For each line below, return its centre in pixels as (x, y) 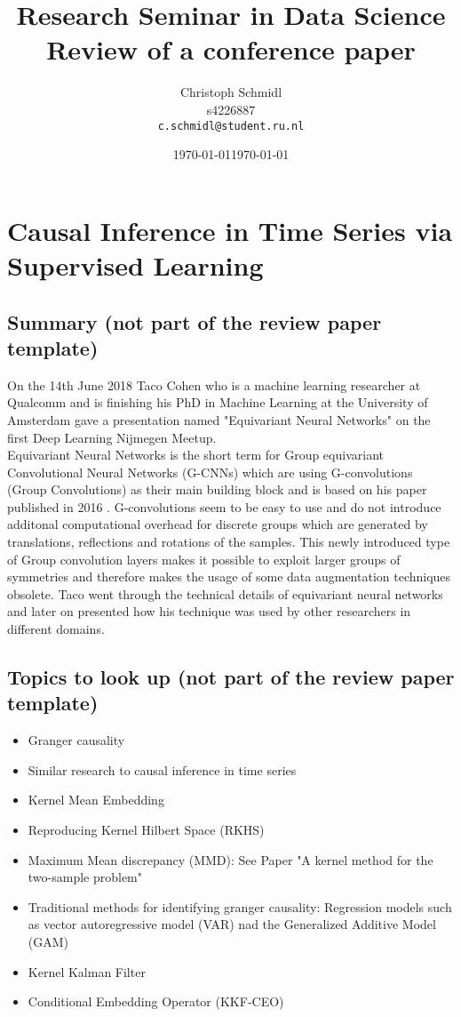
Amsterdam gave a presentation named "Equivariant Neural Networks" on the (219, 419)
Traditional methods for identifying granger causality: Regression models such (240, 906)
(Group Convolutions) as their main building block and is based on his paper (217, 489)
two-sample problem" (85, 877)
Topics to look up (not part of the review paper (231, 677)
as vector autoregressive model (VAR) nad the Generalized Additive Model (232, 924)
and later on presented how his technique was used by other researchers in (209, 611)
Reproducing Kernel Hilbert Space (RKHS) (146, 829)
